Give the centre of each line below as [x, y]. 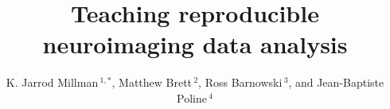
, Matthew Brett [152, 82]
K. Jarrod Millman [52, 82]
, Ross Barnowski [240, 82]
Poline [192, 97]
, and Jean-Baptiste [336, 82]
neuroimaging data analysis [195, 44]
